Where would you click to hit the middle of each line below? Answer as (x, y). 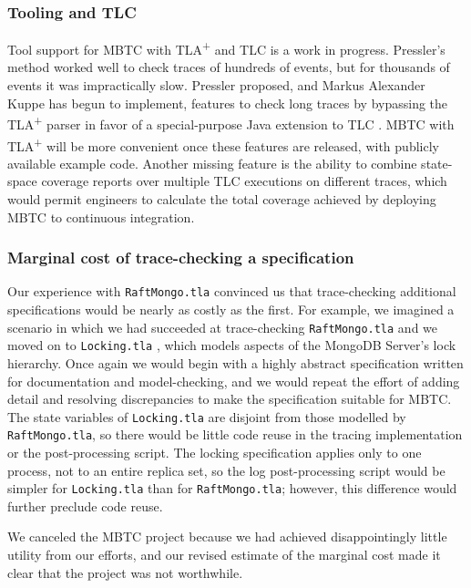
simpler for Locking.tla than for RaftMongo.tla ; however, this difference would (232, 488)
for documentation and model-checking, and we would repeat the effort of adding (234, 381)
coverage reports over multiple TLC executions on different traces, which (244, 181)
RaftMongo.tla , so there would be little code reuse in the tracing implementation (235, 434)
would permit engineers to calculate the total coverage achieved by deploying (222, 198)
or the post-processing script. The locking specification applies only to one (215, 452)
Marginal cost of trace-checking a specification (181, 258)
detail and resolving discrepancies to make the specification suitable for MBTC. (230, 399)
